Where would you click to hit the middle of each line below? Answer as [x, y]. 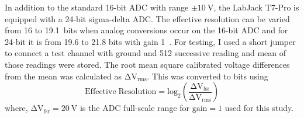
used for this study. [259, 108]
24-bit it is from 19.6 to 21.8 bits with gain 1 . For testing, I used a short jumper [150, 41]
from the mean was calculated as [63, 76]
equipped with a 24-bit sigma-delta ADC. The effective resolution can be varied [147, 18]
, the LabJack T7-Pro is [256, 7]
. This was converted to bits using [208, 76]
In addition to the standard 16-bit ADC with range [97, 7]
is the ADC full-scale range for [135, 108]
